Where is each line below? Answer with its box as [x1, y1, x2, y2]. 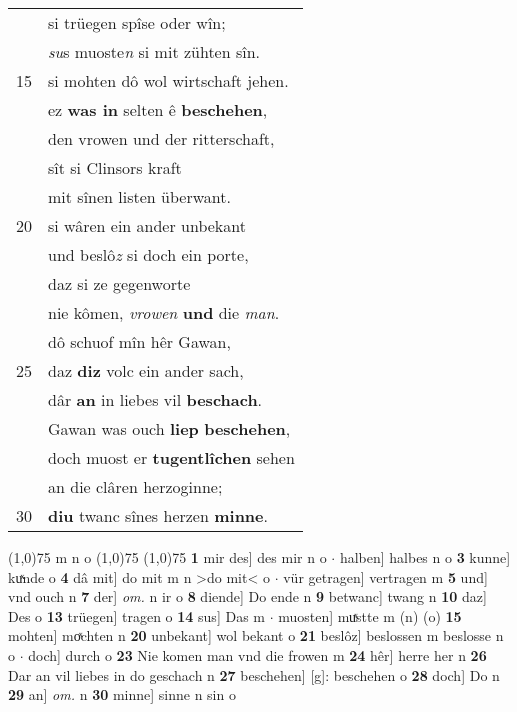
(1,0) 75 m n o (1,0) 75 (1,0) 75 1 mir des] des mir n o [8, 547, 327, 567]
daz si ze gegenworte [48, 272, 191, 295]
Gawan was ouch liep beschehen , [48, 417, 291, 440]
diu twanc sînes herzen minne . [48, 504, 268, 527]
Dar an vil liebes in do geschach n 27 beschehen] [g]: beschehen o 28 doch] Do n [8, 664, 500, 685]
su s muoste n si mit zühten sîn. [48, 40, 261, 63]
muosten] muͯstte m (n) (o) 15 [278, 605, 462, 626]
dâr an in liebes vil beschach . [48, 388, 263, 411]
